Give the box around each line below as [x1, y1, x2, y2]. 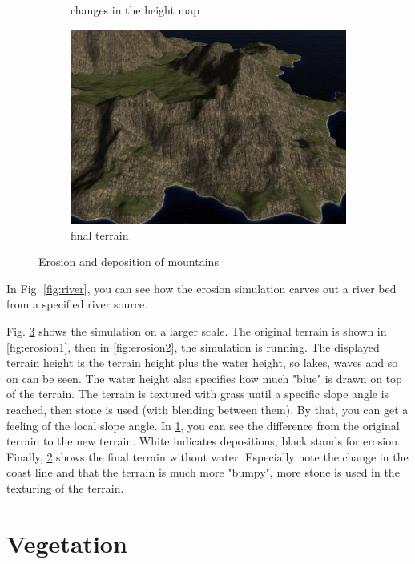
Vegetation [6, 526, 127, 559]
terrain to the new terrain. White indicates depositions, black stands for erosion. [6, 433, 401, 449]
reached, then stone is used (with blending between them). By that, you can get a [6, 401, 409, 418]
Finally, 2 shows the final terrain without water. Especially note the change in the [6, 448, 409, 465]
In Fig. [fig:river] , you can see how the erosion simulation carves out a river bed [6, 280, 397, 296]
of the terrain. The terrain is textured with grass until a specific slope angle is [6, 385, 389, 402]
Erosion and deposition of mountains [38, 253, 219, 270]
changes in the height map [71, 2, 200, 18]
